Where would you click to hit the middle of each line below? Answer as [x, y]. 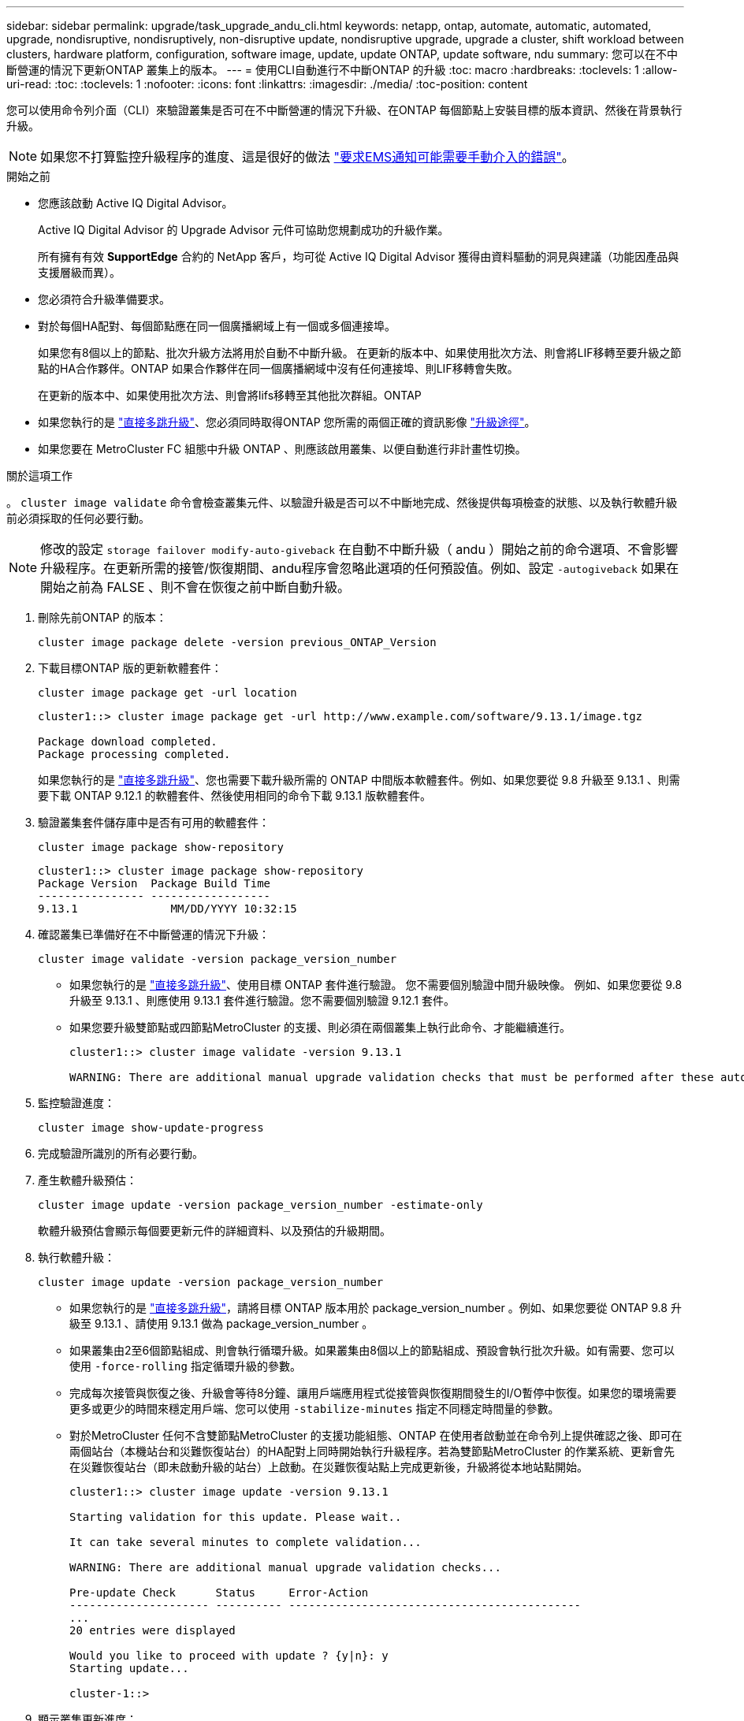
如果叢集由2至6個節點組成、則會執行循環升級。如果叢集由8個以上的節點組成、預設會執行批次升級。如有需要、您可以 [372, 1350]
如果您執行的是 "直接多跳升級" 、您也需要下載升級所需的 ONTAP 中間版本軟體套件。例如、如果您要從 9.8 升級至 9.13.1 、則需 [359, 780]
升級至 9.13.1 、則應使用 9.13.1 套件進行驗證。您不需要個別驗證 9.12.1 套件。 [262, 1000]
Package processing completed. [134, 754]
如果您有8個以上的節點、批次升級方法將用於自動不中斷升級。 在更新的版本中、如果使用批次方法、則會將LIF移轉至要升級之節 [360, 353]
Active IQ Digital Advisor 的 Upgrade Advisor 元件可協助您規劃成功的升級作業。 [244, 230]
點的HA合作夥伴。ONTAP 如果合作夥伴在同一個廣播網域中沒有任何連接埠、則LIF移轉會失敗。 [278, 368]
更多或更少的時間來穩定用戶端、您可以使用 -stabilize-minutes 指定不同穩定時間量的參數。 [314, 1409]
